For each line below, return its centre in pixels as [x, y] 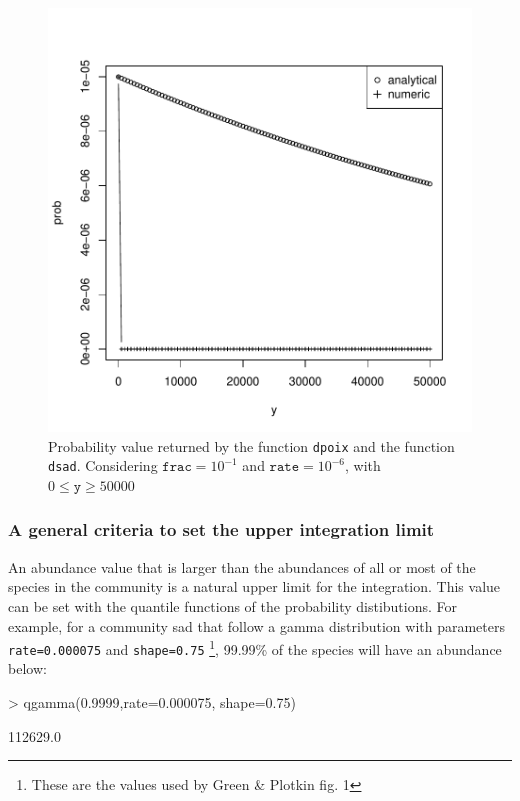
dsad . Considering [103, 465]
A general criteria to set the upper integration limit [221, 529]
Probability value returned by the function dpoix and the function [251, 445]
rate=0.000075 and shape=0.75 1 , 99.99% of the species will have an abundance [255, 647]
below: [27, 668]
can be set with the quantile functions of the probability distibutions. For [233, 605]
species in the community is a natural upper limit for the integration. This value [254, 586]
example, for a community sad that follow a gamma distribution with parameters [256, 625]
